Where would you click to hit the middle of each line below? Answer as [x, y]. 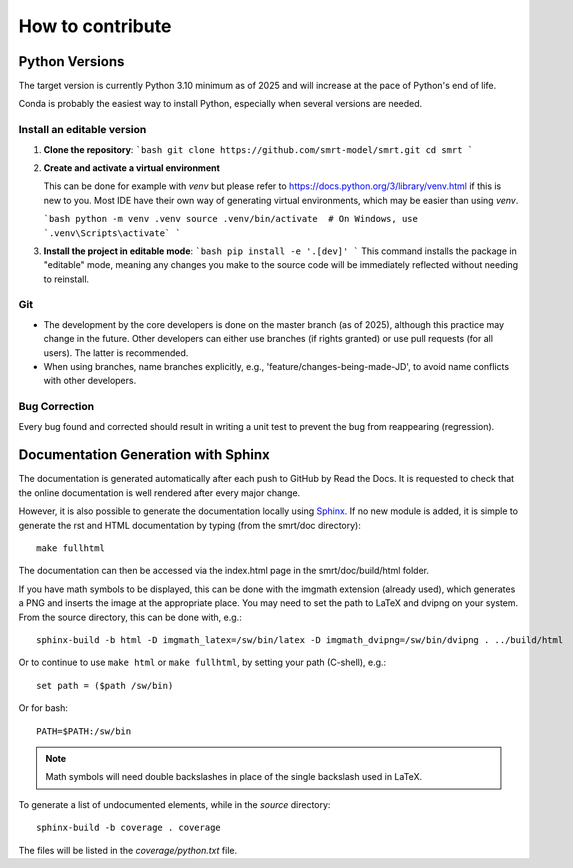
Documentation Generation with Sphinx [144, 455]
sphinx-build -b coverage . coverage [129, 828]
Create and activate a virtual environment [131, 167]
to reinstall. [66, 279]
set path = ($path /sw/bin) [105, 685]
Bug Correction [56, 407]
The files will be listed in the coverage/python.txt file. [128, 850]
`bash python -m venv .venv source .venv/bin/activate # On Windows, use [231, 219]
